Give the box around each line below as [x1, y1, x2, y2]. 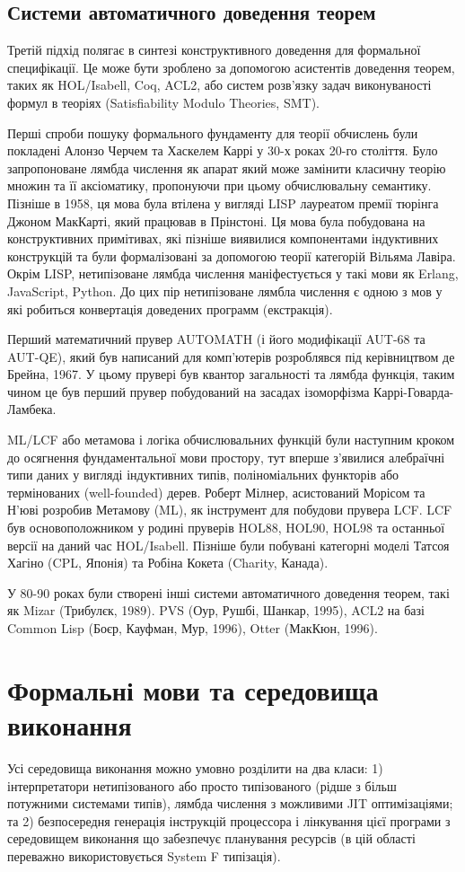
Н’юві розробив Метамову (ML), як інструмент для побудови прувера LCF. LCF [7, 500, 452, 519]
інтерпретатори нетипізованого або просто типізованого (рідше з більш [7, 776, 397, 795]
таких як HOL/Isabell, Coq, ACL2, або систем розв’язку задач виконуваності [7, 75, 432, 94]
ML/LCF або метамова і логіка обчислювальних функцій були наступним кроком [7, 430, 455, 449]
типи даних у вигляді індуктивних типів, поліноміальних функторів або [7, 465, 399, 484]
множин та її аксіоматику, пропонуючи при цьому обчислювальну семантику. [7, 176, 432, 195]
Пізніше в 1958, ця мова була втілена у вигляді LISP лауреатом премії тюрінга [7, 193, 439, 212]
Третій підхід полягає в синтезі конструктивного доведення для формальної [7, 40, 421, 59]
